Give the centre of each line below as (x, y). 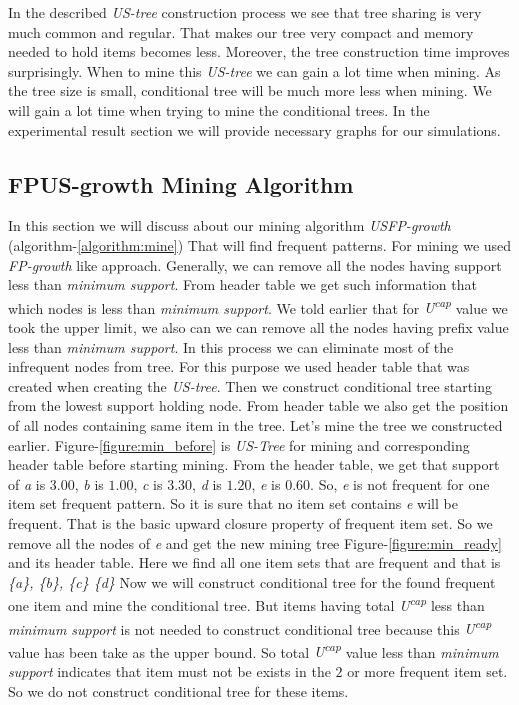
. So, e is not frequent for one (400, 483)
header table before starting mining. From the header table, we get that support (254, 464)
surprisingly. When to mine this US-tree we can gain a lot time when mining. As (254, 70)
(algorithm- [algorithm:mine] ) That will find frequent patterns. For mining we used (260, 244)
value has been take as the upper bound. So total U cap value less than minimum (253, 650)
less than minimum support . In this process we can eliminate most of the (231, 346)
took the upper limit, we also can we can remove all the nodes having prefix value (258, 326)
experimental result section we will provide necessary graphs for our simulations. (254, 129)
